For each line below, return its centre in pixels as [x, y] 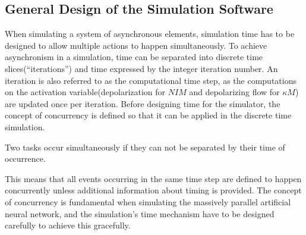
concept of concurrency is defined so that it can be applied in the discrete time [148, 115]
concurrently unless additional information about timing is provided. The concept [153, 190]
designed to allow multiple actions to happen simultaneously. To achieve [136, 45]
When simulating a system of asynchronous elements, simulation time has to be [150, 34]
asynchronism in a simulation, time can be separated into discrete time [134, 57]
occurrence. [25, 159]
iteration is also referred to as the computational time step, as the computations [151, 80]
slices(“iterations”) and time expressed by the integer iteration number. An [141, 68]
